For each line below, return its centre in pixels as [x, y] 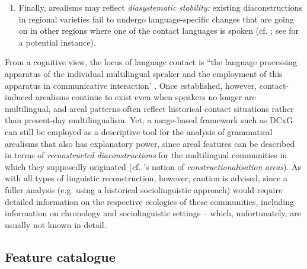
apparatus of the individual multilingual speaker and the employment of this [144, 73]
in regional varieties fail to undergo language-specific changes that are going [156, 19]
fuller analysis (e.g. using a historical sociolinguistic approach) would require [144, 189]
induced [19, 97]
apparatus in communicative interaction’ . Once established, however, [131, 85]
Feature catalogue [60, 256]
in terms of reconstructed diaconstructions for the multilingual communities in [146, 155]
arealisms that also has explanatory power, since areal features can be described [150, 143]
